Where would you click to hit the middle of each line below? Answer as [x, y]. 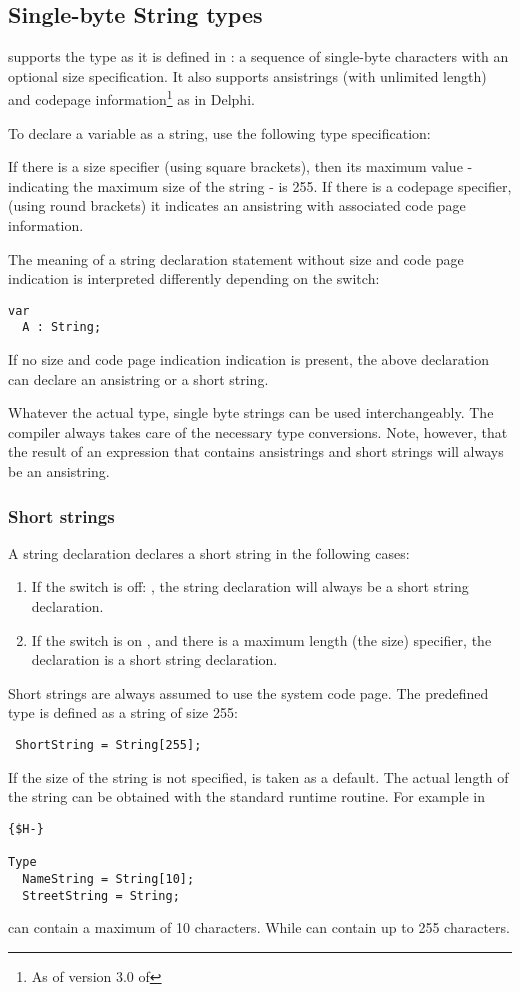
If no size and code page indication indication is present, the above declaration [248, 359]
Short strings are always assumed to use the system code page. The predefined [248, 692]
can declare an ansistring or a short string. [138, 378]
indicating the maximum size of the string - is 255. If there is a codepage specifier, [260, 185]
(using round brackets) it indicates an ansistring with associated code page [237, 205]
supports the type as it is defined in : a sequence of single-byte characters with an [258, 56]
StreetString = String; [101, 895]
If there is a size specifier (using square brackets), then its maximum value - [240, 166]
